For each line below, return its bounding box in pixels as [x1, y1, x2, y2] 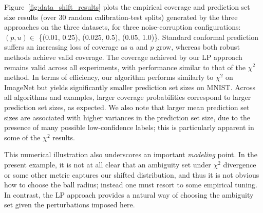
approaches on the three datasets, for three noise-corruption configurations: [4, 22, 241, 32]
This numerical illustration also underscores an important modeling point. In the [4, 149, 257, 160]
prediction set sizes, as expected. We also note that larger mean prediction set [4, 101, 250, 112]
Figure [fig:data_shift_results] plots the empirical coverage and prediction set [4, 2, 250, 12]
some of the [4, 132, 41, 142]
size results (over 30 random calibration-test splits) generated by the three [4, 11, 238, 22]
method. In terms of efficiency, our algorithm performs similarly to [4, 72, 214, 82]
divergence [223, 159, 256, 169]
